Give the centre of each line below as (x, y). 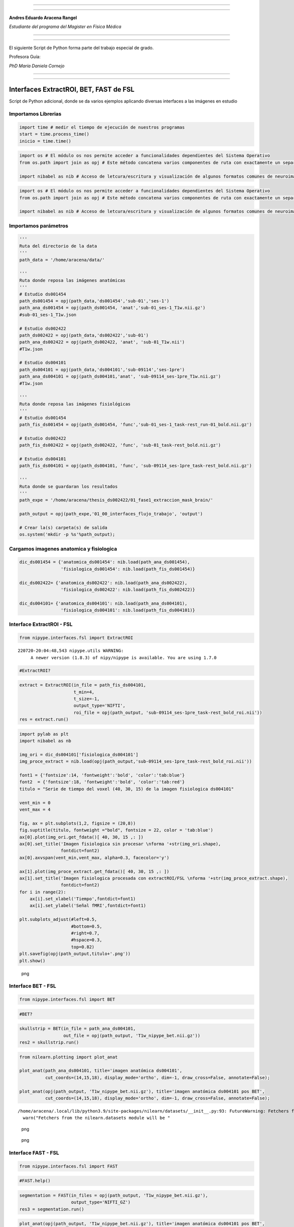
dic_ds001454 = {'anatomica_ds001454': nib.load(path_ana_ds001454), (105, 562)
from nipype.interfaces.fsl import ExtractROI (76, 638)
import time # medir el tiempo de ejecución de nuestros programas (102, 127)
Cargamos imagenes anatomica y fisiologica (63, 549)
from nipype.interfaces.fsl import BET (67, 1000)
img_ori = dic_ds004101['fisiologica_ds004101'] (79, 754)
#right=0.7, (86, 933)
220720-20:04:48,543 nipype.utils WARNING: (71, 651)
